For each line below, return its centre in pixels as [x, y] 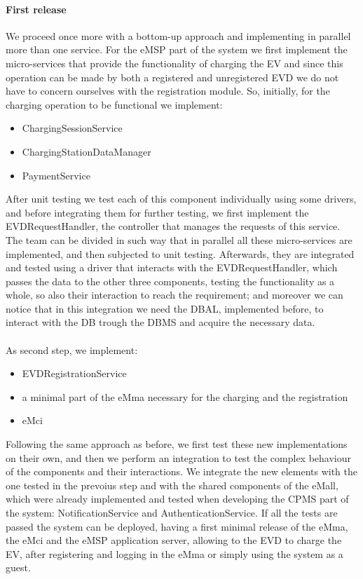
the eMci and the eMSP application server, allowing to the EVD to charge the [174, 540]
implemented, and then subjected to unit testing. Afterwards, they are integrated [180, 253]
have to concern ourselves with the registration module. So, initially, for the [168, 91]
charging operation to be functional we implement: [114, 104]
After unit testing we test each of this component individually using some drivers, [181, 199]
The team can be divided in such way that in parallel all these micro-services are [179, 239]
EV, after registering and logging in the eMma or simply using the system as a [174, 553]
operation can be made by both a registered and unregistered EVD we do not [172, 77]
